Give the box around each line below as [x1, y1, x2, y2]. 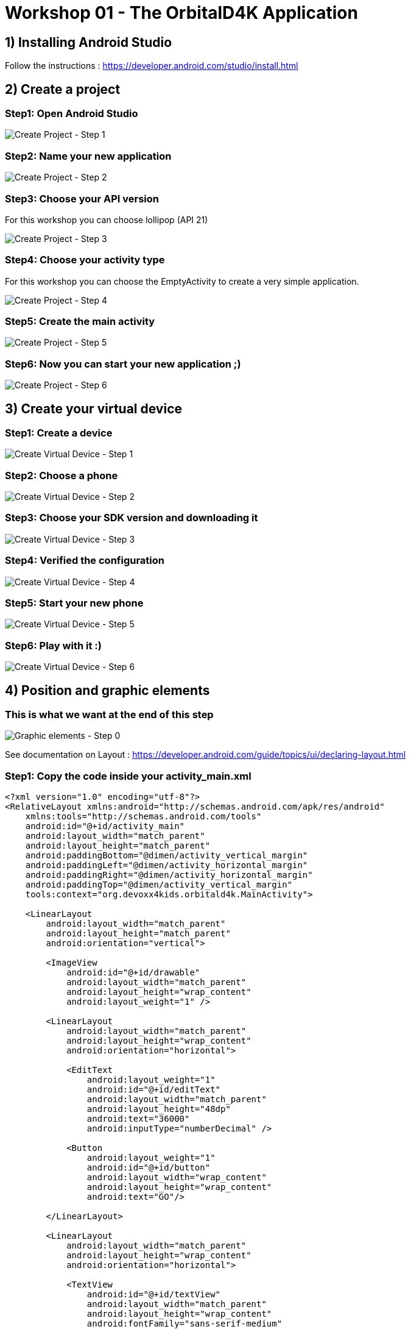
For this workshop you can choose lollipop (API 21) [5, 214, 208, 225]
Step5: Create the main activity [5, 315, 155, 328]
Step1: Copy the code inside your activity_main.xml [5, 769, 251, 782]
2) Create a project [5, 81, 121, 97]
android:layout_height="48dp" [86, 1104, 231, 1114]
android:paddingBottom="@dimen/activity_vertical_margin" [25, 850, 308, 861]
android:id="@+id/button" [86, 1163, 211, 1173]
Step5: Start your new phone [5, 596, 144, 609]
